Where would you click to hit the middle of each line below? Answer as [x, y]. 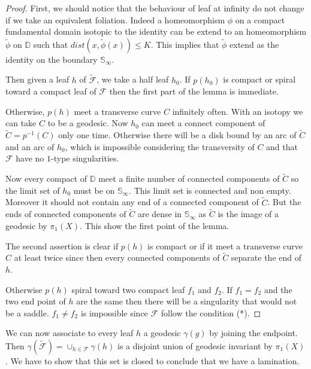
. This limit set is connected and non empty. [210, 190]
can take [21, 123]
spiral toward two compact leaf [128, 289]
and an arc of [30, 146]
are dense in [160, 214]
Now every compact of [46, 179]
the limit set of [33, 190]
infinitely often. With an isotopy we [238, 111]
